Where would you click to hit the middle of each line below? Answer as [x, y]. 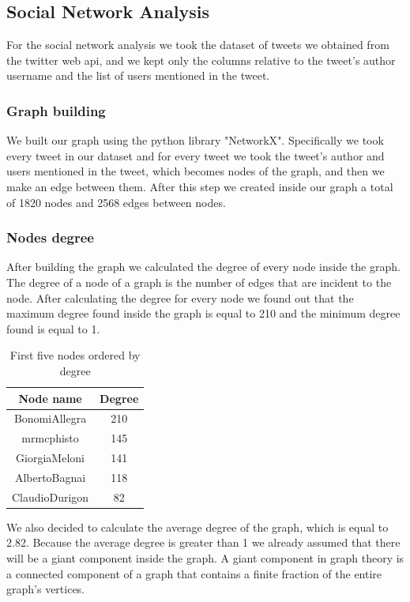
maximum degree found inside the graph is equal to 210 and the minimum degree [203, 313]
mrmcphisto [50, 438]
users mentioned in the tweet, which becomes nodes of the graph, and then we [196, 171]
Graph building [56, 110]
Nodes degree [50, 237]
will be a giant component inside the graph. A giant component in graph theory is [205, 558]
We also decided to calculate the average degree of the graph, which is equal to [197, 527]
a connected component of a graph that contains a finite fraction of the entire [194, 573]
